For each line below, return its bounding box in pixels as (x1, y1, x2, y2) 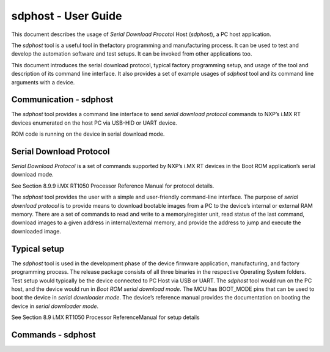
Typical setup (11, 243, 64, 254)
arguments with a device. (11, 78, 75, 86)
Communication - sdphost (11, 95, 114, 105)
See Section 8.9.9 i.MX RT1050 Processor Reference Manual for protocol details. (11, 182, 215, 189)
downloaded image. (11, 227, 61, 235)
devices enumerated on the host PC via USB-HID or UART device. (11, 119, 177, 127)
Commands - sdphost (11, 329, 96, 340)
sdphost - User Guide (11, 9, 122, 23)
